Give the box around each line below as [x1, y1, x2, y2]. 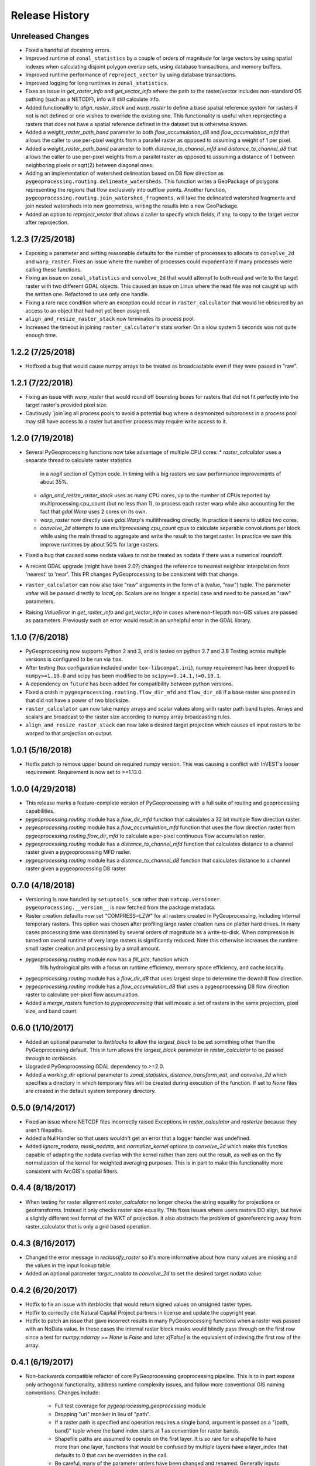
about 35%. [40, 479, 68, 486]
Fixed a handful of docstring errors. [25, 47, 111, 54]
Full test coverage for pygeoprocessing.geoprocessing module [54, 1402, 206, 1410]
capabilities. [25, 807, 55, 815]
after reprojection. [25, 219, 69, 226]
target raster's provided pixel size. [25, 402, 108, 409]
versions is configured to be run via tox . [25, 656, 123, 663]
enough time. [25, 332, 58, 339]
